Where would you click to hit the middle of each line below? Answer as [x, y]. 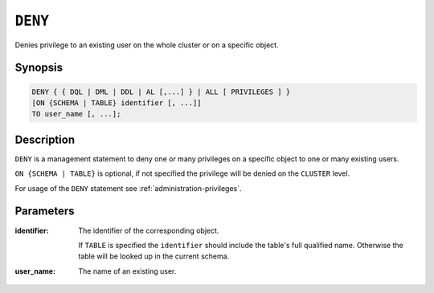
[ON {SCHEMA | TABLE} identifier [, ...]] [117, 103]
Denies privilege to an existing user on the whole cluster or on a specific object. [147, 45]
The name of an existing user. [127, 271]
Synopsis [39, 68]
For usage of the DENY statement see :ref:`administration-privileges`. [128, 188]
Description [45, 139]
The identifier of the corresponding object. [149, 230]
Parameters [45, 212]
